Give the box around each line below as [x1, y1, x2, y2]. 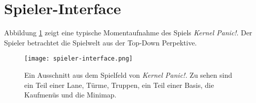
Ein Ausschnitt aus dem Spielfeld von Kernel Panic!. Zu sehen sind [24, 69, 232, 80]
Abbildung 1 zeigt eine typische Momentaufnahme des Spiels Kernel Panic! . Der [4, 27, 252, 38]
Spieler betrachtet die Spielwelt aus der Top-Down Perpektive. [4, 37, 197, 47]
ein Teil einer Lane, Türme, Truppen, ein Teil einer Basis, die [24, 79, 214, 90]
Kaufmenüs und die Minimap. [24, 89, 117, 100]
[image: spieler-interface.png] [24, 55, 133, 63]
